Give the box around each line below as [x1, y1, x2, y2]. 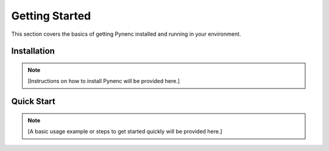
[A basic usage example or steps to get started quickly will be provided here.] [27, 128, 222, 135]
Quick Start [11, 96, 55, 107]
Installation [11, 46, 55, 56]
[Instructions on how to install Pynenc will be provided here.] [27, 78, 180, 85]
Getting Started [11, 9, 91, 22]
